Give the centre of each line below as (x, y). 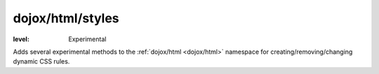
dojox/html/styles (66, 18)
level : (21, 39)
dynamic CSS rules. (41, 61)
